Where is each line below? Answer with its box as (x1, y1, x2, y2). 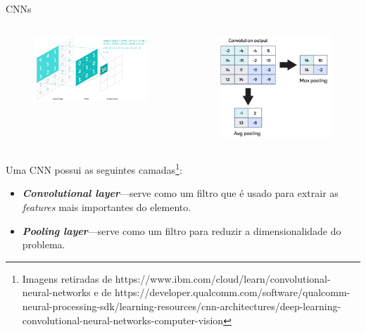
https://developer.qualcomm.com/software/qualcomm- (114, 285, 351, 300)
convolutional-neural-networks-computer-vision (22, 312, 224, 327)
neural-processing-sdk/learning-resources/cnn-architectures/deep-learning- (22, 298, 341, 313)
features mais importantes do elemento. (22, 199, 191, 214)
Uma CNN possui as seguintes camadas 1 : (6, 160, 182, 177)
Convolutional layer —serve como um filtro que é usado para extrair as (22, 186, 339, 200)
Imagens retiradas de (22, 271, 113, 286)
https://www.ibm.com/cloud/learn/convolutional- (115, 271, 331, 286)
